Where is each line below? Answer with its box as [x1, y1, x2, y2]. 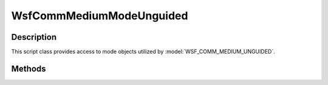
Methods [11, 63, 46, 74]
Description [11, 32, 57, 42]
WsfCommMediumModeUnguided [11, 9, 188, 22]
